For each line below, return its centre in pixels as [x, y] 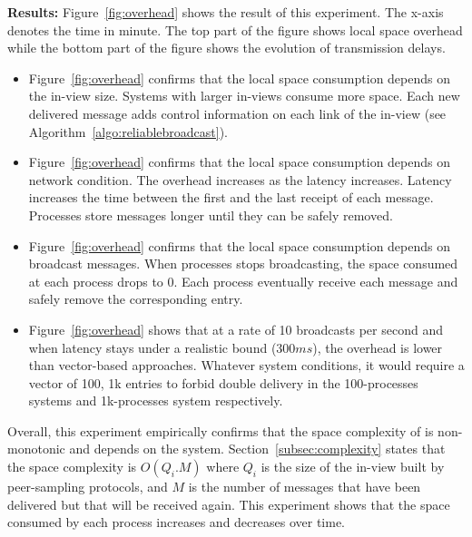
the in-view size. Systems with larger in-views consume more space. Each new [244, 96]
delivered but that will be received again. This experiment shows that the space [229, 504]
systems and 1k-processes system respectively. [156, 400]
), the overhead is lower [378, 347]
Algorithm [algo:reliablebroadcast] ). [128, 131]
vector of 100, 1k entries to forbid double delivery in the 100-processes [223, 382]
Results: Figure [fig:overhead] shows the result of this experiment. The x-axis [226, 12]
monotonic [36, 449]
